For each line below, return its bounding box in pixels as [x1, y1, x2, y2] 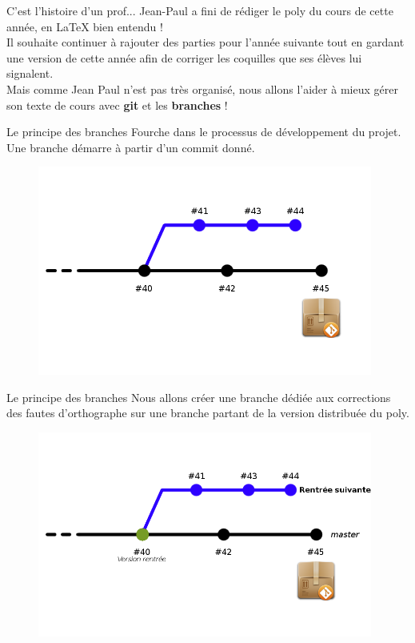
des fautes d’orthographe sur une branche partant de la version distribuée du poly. [6, 404, 409, 421]
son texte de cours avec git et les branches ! [6, 96, 228, 113]
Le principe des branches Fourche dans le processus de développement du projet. [6, 123, 401, 140]
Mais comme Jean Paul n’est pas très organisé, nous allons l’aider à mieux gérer [6, 80, 398, 97]
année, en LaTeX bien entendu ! [6, 18, 163, 34]
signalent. [6, 65, 54, 82]
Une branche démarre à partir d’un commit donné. [6, 139, 255, 155]
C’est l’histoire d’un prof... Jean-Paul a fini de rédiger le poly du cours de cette [6, 2, 393, 18]
